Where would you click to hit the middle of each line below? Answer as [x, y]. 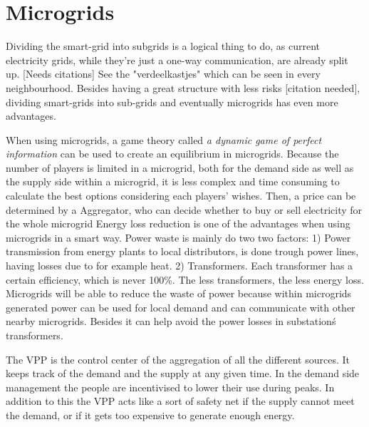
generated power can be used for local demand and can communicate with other [181, 307]
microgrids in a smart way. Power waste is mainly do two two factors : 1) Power [178, 237]
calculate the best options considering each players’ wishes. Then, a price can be [181, 196]
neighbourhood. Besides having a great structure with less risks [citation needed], [183, 87]
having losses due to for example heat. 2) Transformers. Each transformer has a [180, 266]
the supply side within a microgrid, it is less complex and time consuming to [173, 181]
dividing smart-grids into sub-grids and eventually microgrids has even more [172, 102]
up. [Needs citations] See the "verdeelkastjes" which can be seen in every [163, 74]
